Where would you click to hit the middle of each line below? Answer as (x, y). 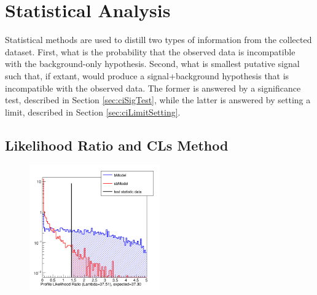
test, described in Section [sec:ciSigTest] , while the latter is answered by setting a (158, 100)
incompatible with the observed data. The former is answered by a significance (153, 88)
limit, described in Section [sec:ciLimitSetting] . (93, 112)
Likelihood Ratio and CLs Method (117, 145)
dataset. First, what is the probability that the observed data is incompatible (150, 51)
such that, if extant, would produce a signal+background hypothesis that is (147, 75)
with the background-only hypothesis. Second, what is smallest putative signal (152, 64)
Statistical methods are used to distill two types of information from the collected (158, 40)
